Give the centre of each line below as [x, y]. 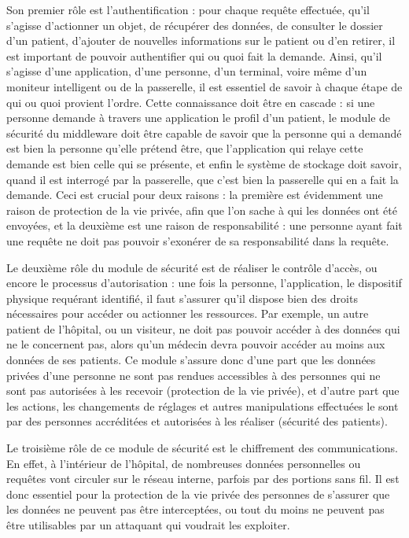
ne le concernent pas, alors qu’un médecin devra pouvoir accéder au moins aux [196, 344]
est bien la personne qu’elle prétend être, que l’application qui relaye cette [185, 148]
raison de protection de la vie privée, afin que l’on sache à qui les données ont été [202, 210]
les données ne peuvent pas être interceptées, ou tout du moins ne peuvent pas [195, 509]
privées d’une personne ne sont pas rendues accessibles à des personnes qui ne [193, 375]
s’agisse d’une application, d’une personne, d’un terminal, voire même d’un [187, 71]
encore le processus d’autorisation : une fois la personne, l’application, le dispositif [204, 283]
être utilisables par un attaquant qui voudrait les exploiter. [148, 525]
